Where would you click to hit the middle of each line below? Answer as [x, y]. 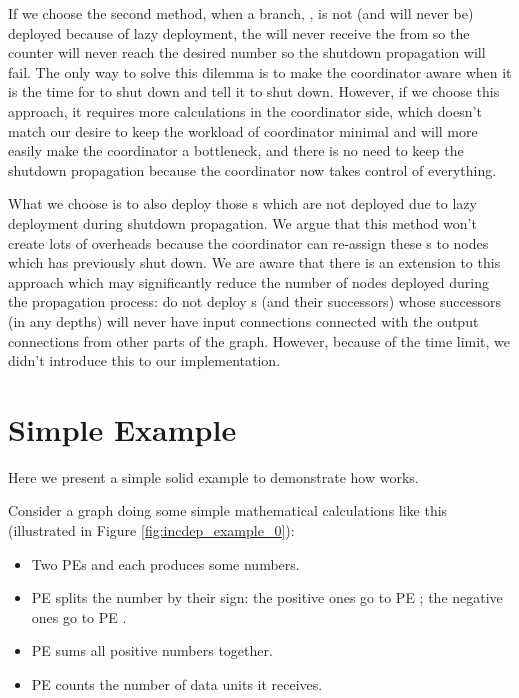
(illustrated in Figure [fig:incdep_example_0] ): [151, 530]
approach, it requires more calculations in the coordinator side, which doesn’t [245, 110]
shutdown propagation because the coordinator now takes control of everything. [252, 169]
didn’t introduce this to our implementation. [144, 360]
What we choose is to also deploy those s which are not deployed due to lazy [242, 203]
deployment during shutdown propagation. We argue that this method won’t [242, 222]
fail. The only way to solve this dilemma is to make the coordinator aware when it [260, 71]
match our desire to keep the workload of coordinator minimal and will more [243, 130]
